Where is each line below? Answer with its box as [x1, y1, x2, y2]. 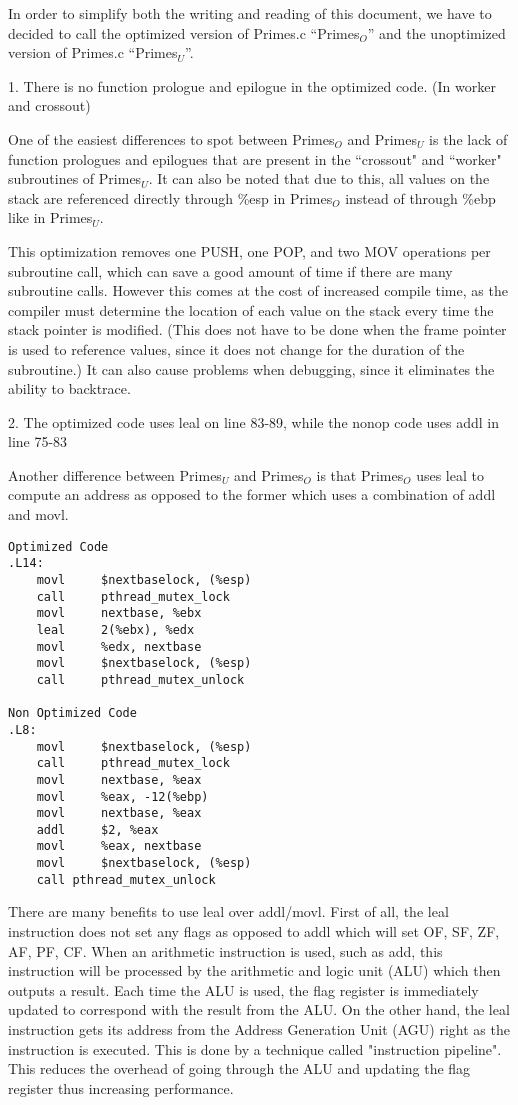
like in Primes [8, 207, 93, 228]
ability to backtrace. [8, 378, 131, 399]
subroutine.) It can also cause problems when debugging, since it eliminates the [8, 358, 495, 379]
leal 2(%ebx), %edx [36, 622, 195, 637]
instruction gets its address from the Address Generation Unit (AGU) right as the [8, 1019, 510, 1039]
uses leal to [416, 464, 484, 485]
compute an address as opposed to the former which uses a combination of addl [8, 484, 496, 505]
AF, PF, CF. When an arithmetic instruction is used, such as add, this [8, 940, 443, 961]
